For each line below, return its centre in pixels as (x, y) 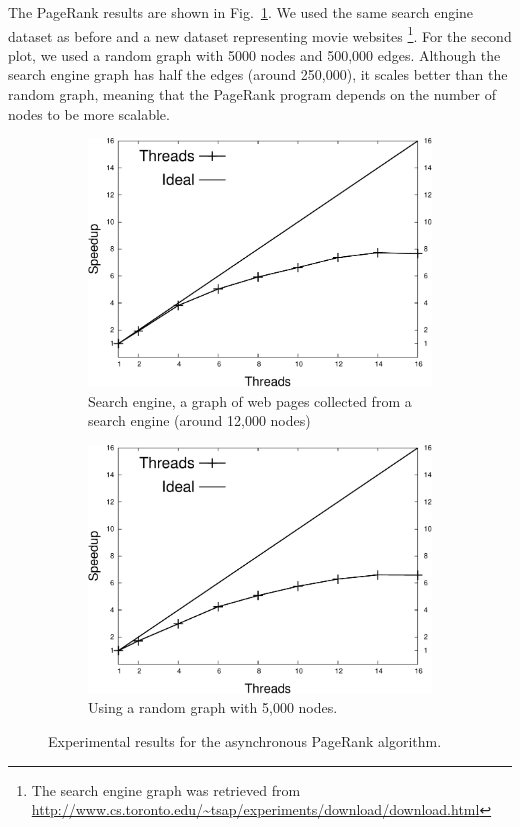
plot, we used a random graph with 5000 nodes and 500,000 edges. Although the (254, 54)
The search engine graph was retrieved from (166, 789)
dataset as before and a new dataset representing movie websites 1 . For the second (260, 34)
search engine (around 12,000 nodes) (199, 420)
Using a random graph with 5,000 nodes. (213, 707)
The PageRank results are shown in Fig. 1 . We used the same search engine (241, 12)
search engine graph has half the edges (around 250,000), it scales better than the (258, 74)
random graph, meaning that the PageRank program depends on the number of (252, 94)
